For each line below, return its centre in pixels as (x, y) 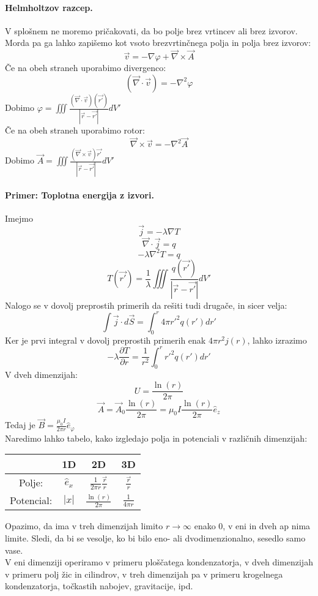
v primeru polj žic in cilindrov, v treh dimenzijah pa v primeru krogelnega (144, 574)
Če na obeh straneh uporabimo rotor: (75, 130)
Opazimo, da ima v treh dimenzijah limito (84, 526)
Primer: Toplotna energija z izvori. (79, 195)
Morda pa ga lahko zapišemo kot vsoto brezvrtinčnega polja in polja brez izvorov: (158, 43)
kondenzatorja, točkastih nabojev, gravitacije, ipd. (99, 586)
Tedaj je (20, 425)
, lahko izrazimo (277, 340)
